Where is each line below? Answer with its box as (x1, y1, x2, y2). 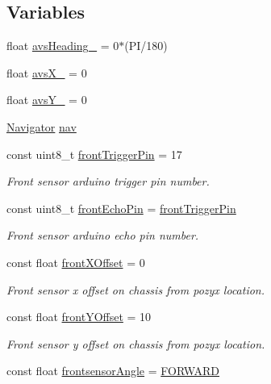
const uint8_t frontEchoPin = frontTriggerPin (6, 199, 236, 216)
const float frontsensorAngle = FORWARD (6, 362, 220, 379)
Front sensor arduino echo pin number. (6, 227, 199, 244)
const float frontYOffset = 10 (6, 308, 152, 325)
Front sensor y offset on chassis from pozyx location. (6, 335, 265, 352)
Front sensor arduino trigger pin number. (6, 173, 210, 190)
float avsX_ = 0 (6, 64, 87, 81)
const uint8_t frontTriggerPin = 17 (6, 145, 182, 162)
